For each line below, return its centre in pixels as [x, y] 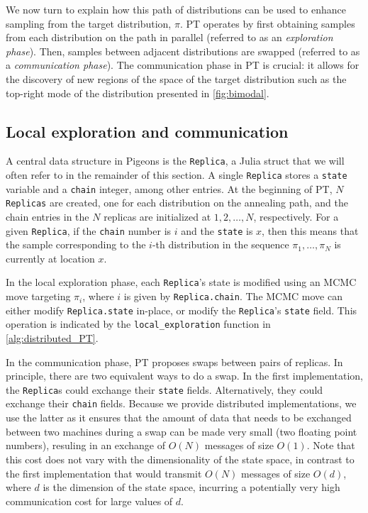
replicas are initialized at [157, 216]
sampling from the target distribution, [89, 23]
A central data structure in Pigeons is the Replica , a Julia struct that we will [175, 161]
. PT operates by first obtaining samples [267, 23]
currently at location [50, 258]
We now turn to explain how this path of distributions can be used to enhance [176, 9]
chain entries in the [48, 216]
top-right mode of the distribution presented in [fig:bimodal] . [138, 93]
